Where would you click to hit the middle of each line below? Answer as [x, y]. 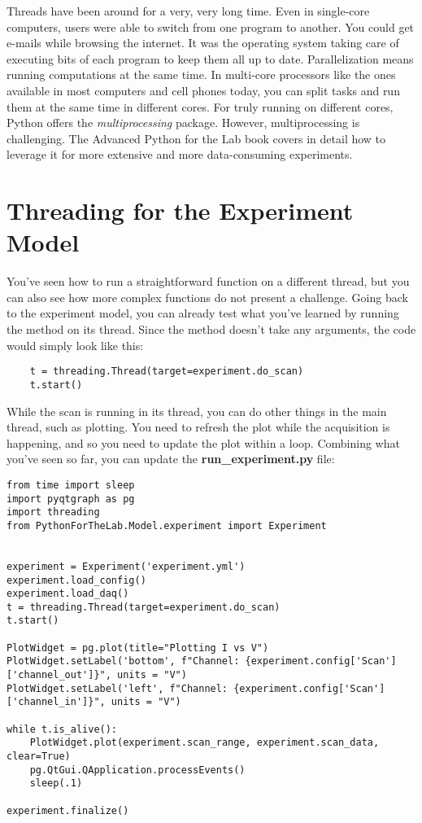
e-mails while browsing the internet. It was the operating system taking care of [203, 43]
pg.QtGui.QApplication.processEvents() [137, 770]
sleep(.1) [56, 784]
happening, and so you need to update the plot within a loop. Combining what [203, 442]
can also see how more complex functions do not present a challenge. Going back [207, 297]
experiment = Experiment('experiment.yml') [126, 566]
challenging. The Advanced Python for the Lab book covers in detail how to [196, 138]
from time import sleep [71, 485]
